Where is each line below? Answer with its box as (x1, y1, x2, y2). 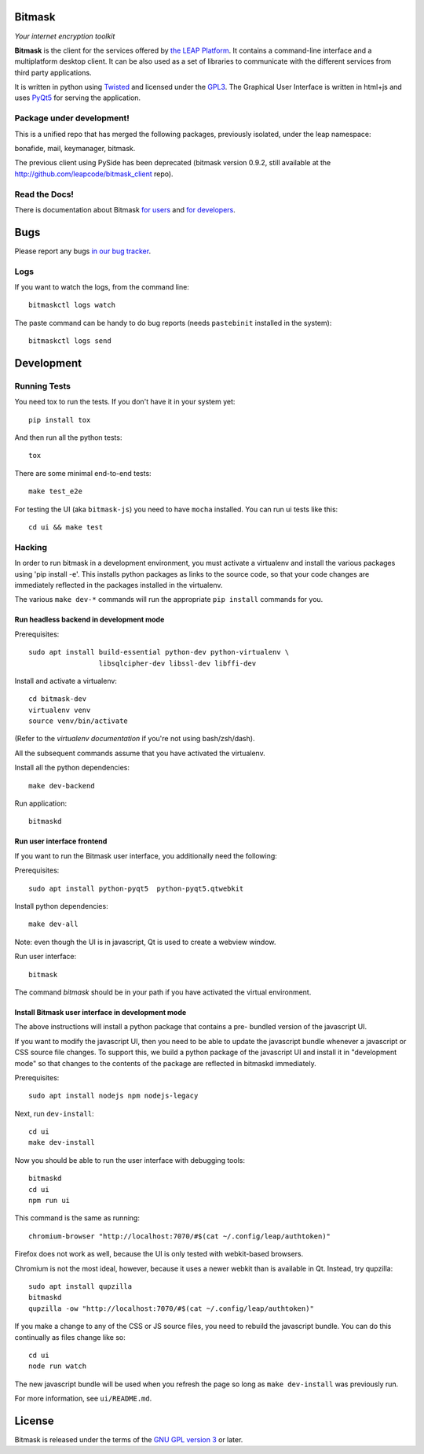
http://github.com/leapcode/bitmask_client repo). (14, 169, 174, 179)
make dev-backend (28, 781, 95, 790)
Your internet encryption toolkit (14, 31, 115, 41)
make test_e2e (28, 487, 82, 496)
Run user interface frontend (14, 836, 108, 846)
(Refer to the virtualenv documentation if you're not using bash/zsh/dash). (14, 734, 255, 744)
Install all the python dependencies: (14, 763, 130, 773)
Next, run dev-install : (14, 1109, 94, 1118)
